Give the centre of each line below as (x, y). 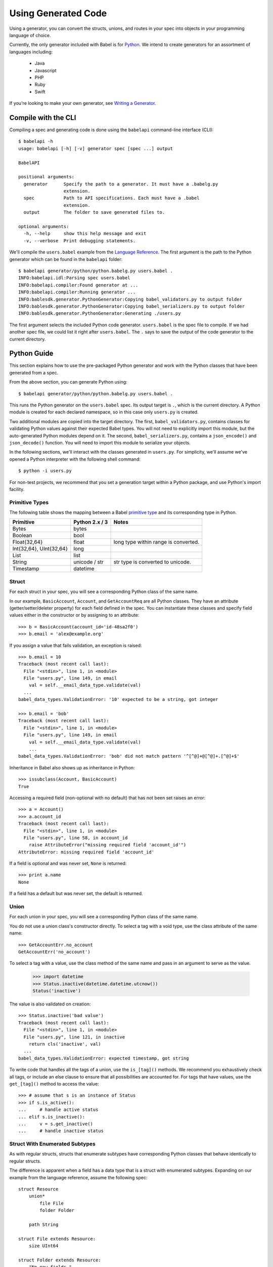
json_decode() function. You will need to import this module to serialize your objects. (100, 442)
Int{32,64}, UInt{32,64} (40, 549)
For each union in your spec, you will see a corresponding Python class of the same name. (104, 917)
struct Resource (38, 1189)
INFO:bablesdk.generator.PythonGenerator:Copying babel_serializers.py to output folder (132, 306)
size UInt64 (43, 1246)
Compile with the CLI (43, 117)
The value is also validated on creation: (50, 1004)
